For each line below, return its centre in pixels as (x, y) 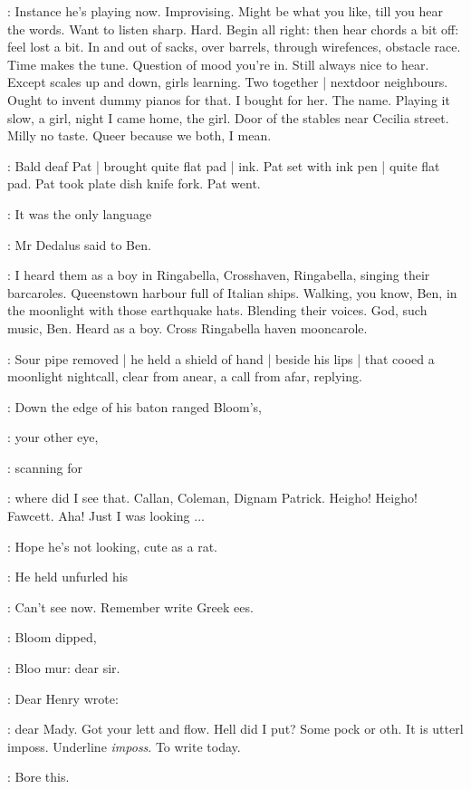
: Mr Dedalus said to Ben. (79, 244)
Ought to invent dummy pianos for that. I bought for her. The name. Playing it (229, 99)
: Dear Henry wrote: (63, 698)
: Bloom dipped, (52, 637)
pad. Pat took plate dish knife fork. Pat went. (134, 183)
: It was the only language (80, 213)
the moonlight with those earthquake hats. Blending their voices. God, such (217, 310)
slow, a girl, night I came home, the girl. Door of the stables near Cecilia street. (228, 117)
